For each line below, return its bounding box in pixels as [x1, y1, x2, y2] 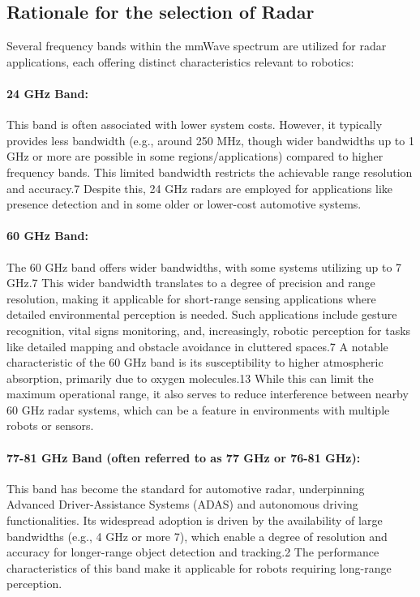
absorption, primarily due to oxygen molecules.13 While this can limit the [6, 369, 374, 386]
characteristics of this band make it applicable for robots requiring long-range [6, 559, 392, 576]
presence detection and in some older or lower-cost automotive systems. [6, 195, 362, 213]
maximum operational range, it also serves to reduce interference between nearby [6, 385, 409, 402]
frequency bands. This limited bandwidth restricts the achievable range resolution [6, 163, 413, 180]
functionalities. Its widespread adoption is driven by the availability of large [6, 512, 383, 529]
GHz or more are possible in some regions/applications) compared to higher [6, 148, 384, 165]
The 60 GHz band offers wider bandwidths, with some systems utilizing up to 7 [6, 258, 402, 275]
